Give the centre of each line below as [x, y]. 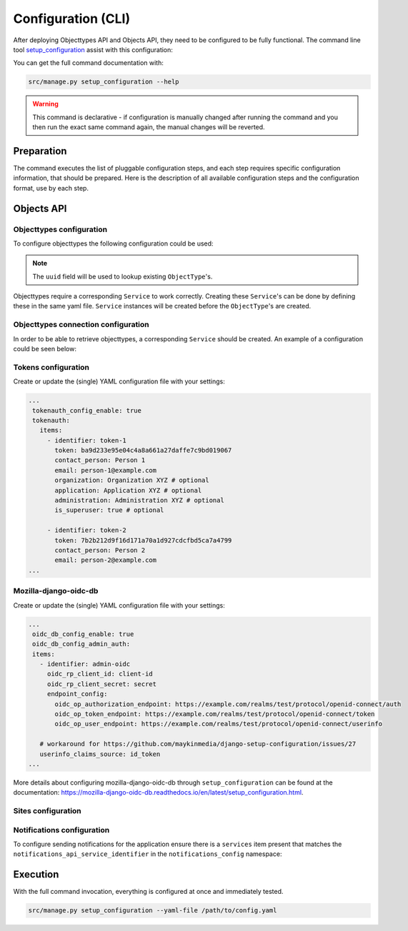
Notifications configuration [61, 830]
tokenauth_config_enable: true [87, 410]
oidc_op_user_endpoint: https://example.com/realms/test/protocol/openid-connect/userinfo [218, 724]
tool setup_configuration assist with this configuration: [93, 49]
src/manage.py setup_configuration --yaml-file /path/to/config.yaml [153, 911]
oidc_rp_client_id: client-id [100, 674]
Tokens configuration [51, 367]
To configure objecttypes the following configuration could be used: [113, 243]
